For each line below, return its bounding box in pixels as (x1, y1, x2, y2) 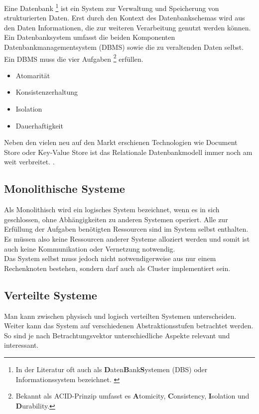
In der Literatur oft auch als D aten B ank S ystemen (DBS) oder (15, 364, 208, 374)
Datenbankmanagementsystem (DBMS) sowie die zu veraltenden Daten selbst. (4, 42, 244, 52)
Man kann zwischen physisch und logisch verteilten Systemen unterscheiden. (4, 310, 237, 321)
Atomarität (15, 70, 50, 80)
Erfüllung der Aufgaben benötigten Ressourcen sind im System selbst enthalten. (4, 224, 249, 234)
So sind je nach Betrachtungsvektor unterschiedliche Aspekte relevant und (4, 330, 230, 340)
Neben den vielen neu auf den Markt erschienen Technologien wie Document (4, 137, 238, 147)
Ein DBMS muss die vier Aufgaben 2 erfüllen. (4, 52, 143, 64)
